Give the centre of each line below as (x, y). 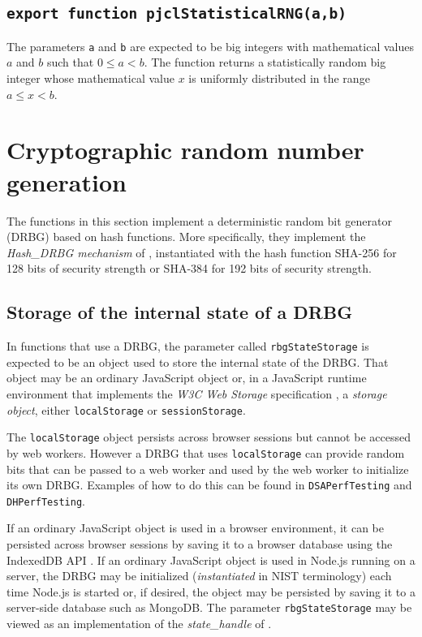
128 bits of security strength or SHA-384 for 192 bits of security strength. (189, 268)
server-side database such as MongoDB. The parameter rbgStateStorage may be (209, 607)
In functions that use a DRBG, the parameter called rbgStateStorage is (188, 346)
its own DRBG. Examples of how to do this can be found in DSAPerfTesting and (209, 485)
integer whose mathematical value (90, 78)
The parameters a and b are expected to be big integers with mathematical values (210, 46)
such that (70, 62)
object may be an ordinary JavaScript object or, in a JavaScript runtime (187, 378)
